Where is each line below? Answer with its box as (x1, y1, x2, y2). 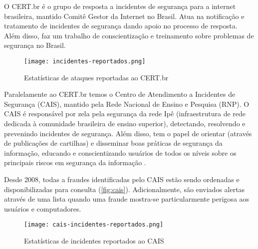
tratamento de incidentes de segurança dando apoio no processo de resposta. (4, 20, 238, 31)
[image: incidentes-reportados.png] (24, 57, 146, 65)
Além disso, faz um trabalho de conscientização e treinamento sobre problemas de (4, 30, 254, 40)
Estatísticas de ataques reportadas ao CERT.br (24, 72, 169, 82)
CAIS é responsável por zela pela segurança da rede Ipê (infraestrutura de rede (4, 108, 246, 119)
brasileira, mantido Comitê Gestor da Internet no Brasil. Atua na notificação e (4, 10, 245, 21)
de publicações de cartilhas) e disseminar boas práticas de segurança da (4, 138, 223, 148)
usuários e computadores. (4, 203, 81, 214)
